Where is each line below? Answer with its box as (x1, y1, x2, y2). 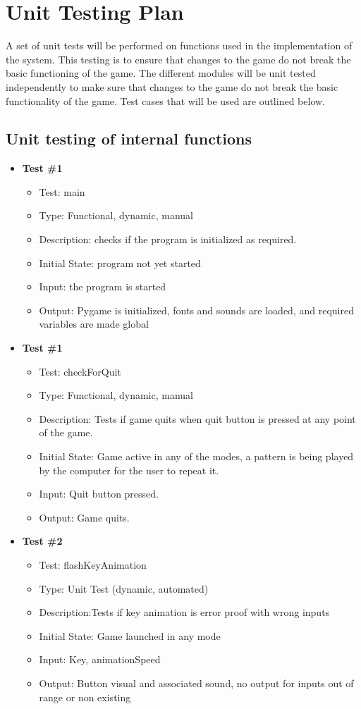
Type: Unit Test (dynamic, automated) (39, 581, 209, 596)
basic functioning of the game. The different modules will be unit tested (6, 66, 316, 80)
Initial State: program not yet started (39, 255, 201, 270)
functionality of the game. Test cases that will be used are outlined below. (6, 93, 325, 108)
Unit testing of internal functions (6, 128, 252, 149)
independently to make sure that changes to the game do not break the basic (6, 79, 338, 94)
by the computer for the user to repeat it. (39, 462, 219, 477)
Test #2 (22, 534, 63, 548)
